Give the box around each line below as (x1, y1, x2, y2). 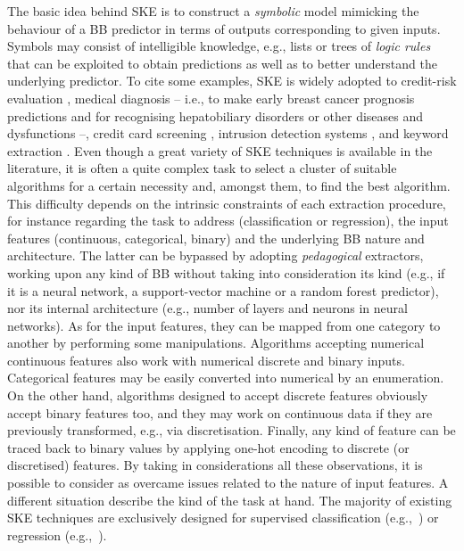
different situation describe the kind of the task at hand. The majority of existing (7, 490, 452, 509)
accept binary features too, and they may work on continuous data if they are (7, 403, 433, 422)
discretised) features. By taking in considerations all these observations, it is (7, 456, 423, 474)
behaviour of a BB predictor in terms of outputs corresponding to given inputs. (7, 19, 441, 37)
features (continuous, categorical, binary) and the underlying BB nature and (7, 228, 425, 247)
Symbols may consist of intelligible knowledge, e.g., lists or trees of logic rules (7, 37, 431, 55)
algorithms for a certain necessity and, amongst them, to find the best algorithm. (7, 176, 451, 194)
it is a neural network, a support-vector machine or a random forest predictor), (7, 281, 439, 300)
